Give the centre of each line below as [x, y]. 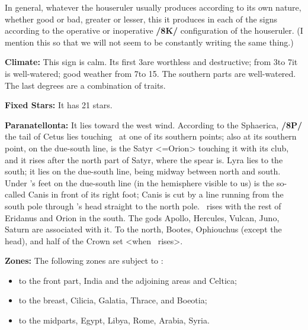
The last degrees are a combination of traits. [85, 85]
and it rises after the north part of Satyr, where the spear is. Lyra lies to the [144, 159]
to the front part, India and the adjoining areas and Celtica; [128, 280]
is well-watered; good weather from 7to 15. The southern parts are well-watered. [150, 73]
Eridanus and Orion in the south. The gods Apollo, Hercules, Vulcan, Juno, [142, 217]
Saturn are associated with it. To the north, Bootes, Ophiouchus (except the [143, 229]
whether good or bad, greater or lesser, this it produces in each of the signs [141, 19]
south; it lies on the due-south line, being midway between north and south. [143, 171]
